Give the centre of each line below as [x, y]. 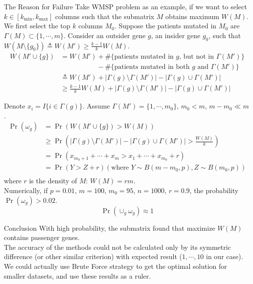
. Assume [96, 106]
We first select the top [37, 26]
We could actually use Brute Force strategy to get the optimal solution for [115, 266]
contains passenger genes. [42, 237]
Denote [15, 106]
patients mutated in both [152, 67]
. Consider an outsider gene [104, 35]
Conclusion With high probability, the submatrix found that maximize [110, 228]
